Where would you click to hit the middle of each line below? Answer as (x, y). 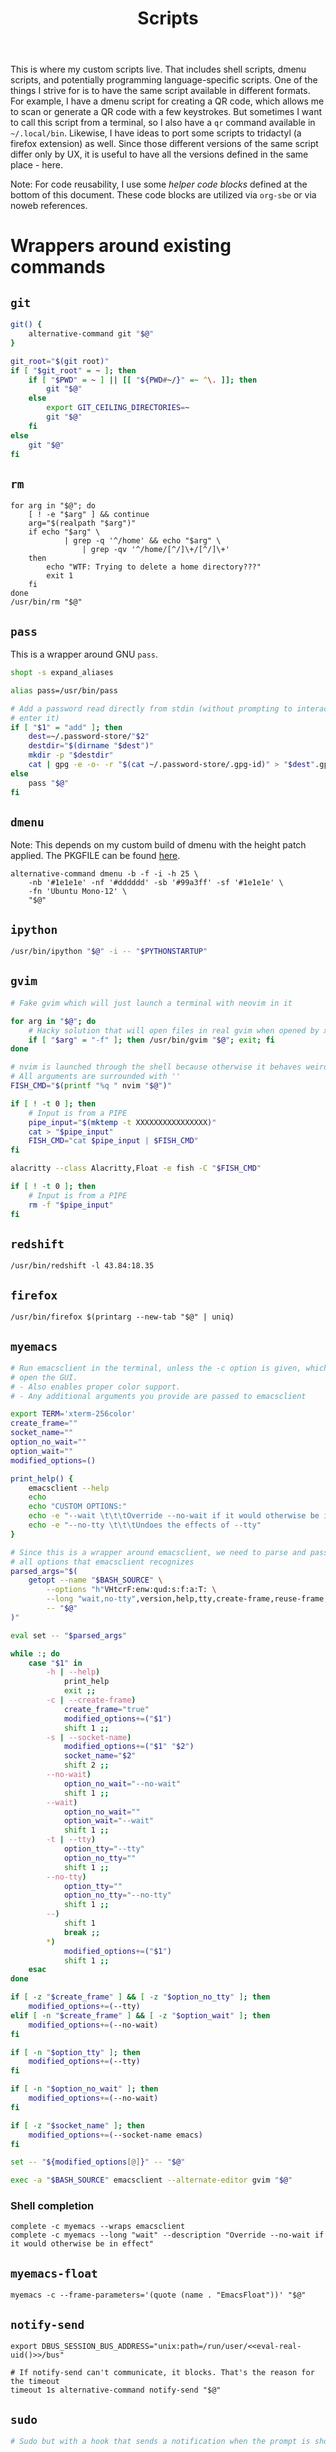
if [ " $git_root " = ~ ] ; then (73, 370)
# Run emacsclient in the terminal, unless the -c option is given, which (169, 1368)
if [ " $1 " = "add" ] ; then (66, 727)
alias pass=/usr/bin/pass (64, 690)
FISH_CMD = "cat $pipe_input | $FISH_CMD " (113, 1141)
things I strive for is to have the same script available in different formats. (160, 91)
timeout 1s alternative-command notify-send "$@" (116, 2390)
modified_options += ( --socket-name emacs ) (115, 2135)
